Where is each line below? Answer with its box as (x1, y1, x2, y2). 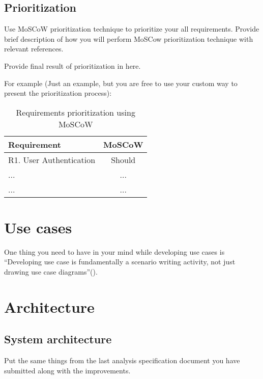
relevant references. (4, 43, 64, 54)
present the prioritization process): (4, 88, 112, 98)
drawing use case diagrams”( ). (4, 266, 98, 277)
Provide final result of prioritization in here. (4, 60, 141, 71)
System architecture (4, 331, 112, 347)
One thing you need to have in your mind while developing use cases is (4, 246, 225, 257)
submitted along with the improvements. (4, 365, 131, 375)
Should (111, 153, 136, 166)
